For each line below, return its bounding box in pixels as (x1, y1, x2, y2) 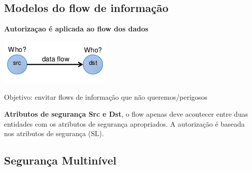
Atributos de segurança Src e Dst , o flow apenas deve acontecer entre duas (4, 108, 248, 119)
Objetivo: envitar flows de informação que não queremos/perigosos (4, 92, 207, 102)
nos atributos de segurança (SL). (4, 128, 104, 139)
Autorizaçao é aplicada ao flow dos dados (4, 23, 148, 34)
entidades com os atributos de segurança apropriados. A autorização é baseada (4, 118, 245, 129)
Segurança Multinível (4, 153, 116, 168)
